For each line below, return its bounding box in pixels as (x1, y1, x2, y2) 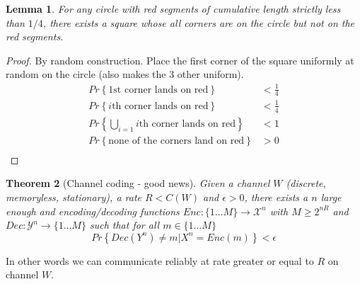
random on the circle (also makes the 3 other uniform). (6, 67, 244, 81)
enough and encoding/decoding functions (6, 203, 180, 218)
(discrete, (286, 176, 326, 191)
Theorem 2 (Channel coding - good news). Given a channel (6, 176, 270, 191)
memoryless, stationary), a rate (6, 190, 141, 204)
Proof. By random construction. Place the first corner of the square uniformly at (6, 52, 354, 67)
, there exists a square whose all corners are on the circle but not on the (42, 15, 355, 30)
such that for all (89, 217, 160, 232)
